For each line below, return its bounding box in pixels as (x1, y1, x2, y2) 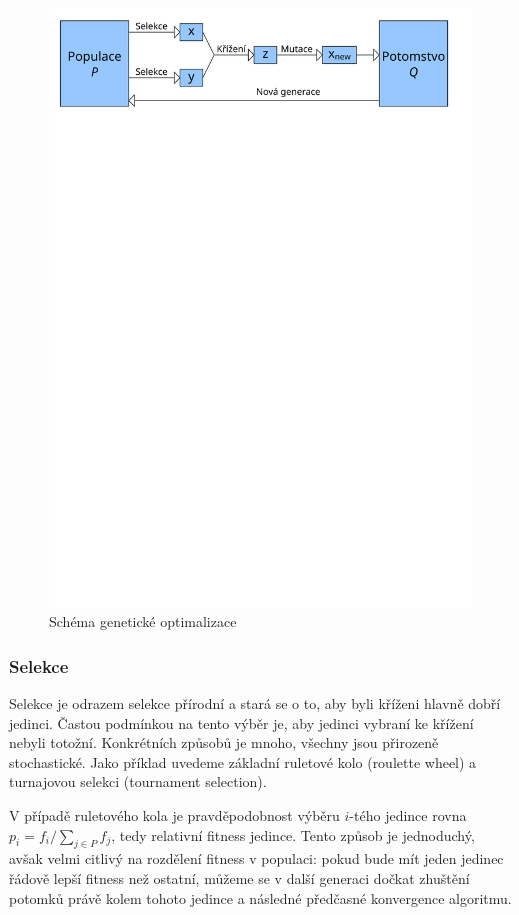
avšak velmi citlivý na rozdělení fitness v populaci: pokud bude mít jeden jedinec (9, 848, 504, 869)
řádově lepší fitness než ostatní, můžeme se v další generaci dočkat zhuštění (9, 868, 470, 889)
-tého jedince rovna (349, 805, 467, 826)
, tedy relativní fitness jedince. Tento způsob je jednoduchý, (111, 824, 475, 845)
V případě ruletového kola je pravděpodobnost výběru (9, 805, 340, 826)
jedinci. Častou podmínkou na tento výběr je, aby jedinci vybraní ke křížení (9, 712, 474, 733)
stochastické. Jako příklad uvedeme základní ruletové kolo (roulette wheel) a (9, 751, 477, 772)
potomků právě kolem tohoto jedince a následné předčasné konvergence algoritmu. (9, 887, 512, 908)
